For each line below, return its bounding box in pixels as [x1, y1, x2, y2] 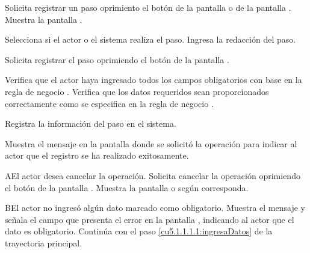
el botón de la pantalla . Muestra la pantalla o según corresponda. [5, 181, 249, 194]
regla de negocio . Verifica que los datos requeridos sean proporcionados [5, 85, 269, 97]
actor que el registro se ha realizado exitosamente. [5, 149, 189, 162]
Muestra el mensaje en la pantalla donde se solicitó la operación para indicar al [5, 137, 297, 150]
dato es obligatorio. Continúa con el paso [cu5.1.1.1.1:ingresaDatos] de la [5, 225, 273, 237]
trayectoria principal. [5, 236, 82, 249]
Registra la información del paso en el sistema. [5, 117, 176, 130]
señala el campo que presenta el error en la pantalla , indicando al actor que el [5, 213, 294, 225]
